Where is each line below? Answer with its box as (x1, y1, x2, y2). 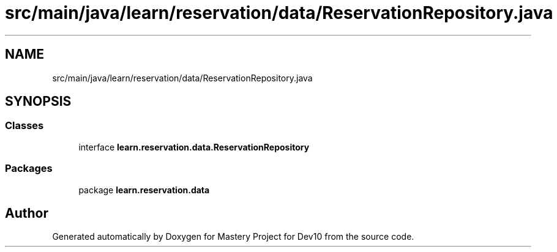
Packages (5, 162, 53, 175)
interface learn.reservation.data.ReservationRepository (78, 141, 310, 152)
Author (5, 205, 48, 221)
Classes (5, 119, 44, 132)
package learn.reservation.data (78, 184, 210, 195)
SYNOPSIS (5, 94, 72, 109)
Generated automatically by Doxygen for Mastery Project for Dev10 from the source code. (52, 231, 414, 242)
